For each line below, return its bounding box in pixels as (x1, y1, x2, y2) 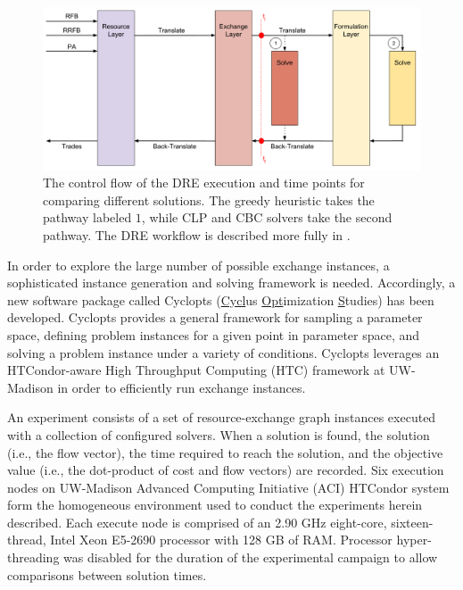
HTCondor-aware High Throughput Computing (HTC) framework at (7, 361, 385, 379)
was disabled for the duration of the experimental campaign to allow (63, 548, 438, 567)
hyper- (396, 530, 432, 549)
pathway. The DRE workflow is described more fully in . (43, 225, 351, 244)
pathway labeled (43, 208, 132, 227)
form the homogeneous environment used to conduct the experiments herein (7, 495, 423, 514)
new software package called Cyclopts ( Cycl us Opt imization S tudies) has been (7, 290, 434, 309)
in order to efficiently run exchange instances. (57, 378, 306, 396)
